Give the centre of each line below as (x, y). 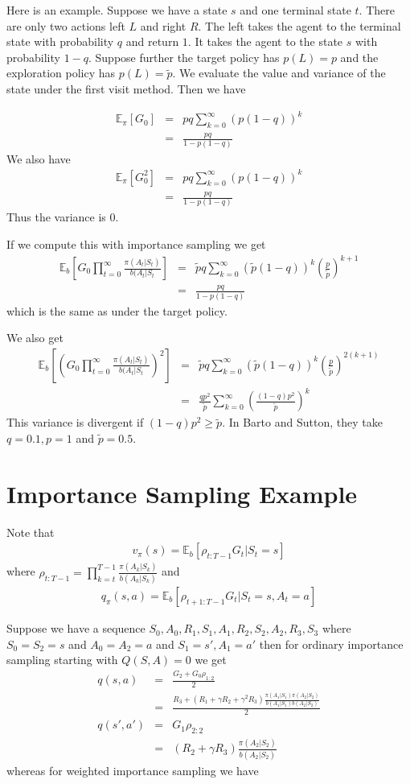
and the (359, 57)
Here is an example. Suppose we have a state (117, 10)
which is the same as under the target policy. (117, 310)
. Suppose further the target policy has (184, 57)
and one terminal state (295, 10)
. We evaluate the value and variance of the (279, 73)
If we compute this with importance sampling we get (136, 243)
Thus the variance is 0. (63, 217)
